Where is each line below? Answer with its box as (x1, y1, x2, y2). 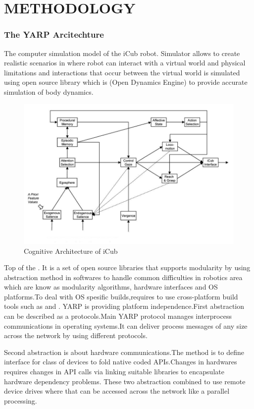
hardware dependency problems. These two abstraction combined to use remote (4, 376, 246, 386)
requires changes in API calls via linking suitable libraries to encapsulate (4, 366, 224, 377)
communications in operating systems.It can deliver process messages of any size (4, 320, 248, 331)
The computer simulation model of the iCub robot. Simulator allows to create (4, 48, 240, 58)
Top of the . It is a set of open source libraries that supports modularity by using (4, 262, 251, 273)
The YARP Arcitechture (4, 28, 104, 41)
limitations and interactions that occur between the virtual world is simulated (4, 67, 240, 77)
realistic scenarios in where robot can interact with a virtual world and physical (4, 58, 246, 68)
